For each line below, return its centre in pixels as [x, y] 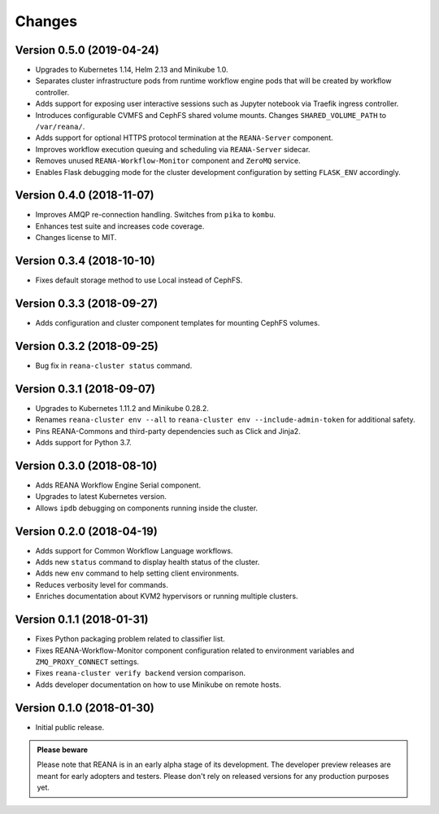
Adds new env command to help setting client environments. [137, 573]
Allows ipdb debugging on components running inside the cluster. [147, 508]
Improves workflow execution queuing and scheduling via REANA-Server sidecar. [173, 149]
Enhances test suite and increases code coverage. [120, 226]
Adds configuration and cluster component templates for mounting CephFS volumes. [178, 323]
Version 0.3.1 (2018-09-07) [85, 389]
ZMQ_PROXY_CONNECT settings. [87, 661]
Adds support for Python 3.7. [83, 443]
